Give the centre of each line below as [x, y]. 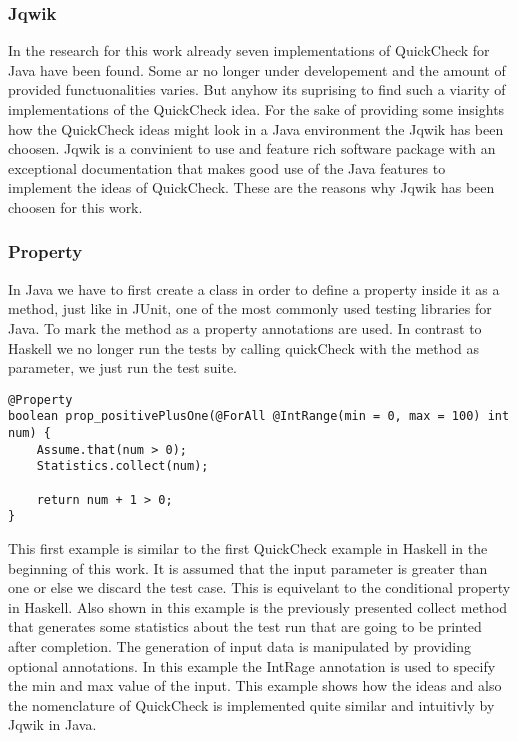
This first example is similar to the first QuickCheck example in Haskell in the [248, 548]
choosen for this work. [75, 206]
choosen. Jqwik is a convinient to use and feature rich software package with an [252, 148]
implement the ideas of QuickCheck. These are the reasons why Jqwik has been [251, 187]
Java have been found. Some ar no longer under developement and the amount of [257, 69]
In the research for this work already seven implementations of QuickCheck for [249, 50]
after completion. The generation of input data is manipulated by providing [240, 645]
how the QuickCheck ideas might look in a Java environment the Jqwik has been [256, 128]
